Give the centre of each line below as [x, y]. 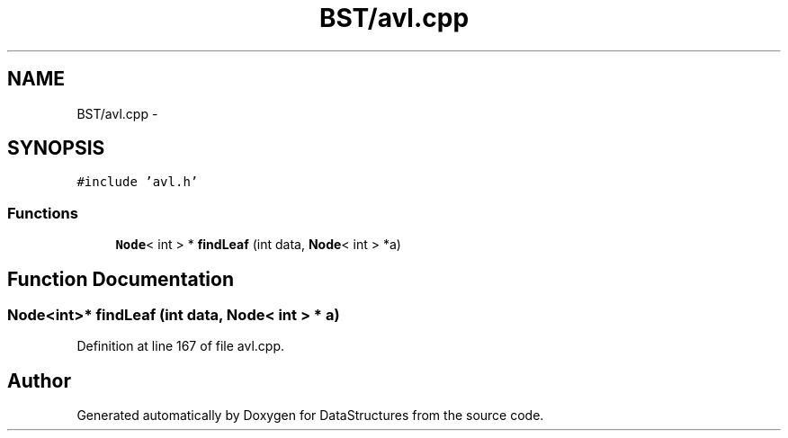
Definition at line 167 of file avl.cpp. [181, 346]
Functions [43, 213]
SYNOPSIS [56, 148]
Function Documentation [121, 279]
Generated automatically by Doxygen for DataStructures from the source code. [310, 416]
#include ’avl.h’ [138, 182]
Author [39, 380]
